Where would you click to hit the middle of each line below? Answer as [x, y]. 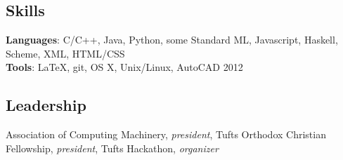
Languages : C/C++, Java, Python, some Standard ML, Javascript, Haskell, [172, 40]
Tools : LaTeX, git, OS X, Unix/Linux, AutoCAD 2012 [124, 67]
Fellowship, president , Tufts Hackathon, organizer [112, 148]
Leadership [46, 105]
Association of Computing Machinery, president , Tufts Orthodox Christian [166, 134]
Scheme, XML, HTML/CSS [65, 53]
